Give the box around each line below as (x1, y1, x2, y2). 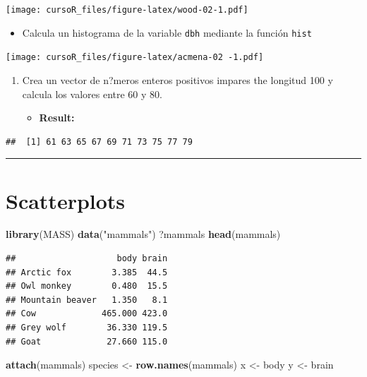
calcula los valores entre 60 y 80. (22, 86, 162, 101)
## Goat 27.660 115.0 (6, 336, 168, 347)
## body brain (6, 253, 168, 264)
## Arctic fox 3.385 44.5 (6, 267, 168, 277)
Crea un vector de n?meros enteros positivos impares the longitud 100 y (22, 72, 333, 87)
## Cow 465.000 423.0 (6, 309, 168, 319)
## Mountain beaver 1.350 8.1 (6, 294, 168, 305)
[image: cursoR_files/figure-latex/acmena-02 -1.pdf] (6, 52, 264, 63)
